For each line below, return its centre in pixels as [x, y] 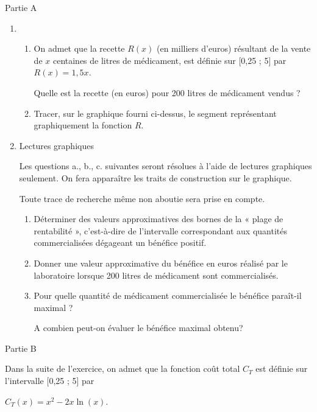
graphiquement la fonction [83, 125]
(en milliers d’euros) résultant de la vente [234, 48]
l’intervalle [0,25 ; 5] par [50, 381]
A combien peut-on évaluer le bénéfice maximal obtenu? [138, 328]
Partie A [21, 7]
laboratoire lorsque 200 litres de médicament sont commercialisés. [156, 275]
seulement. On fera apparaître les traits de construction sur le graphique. [155, 177]
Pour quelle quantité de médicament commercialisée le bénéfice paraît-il [168, 295]
